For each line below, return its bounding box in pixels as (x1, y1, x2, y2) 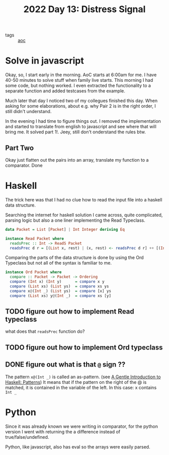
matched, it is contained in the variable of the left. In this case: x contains (5, 384, 157, 390)
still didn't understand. (5, 109, 52, 115)
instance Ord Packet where (5, 270, 62, 275)
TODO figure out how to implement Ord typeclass (5, 343, 163, 351)
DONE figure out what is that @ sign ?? (5, 360, 126, 369)
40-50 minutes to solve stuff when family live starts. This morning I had (5, 77, 153, 83)
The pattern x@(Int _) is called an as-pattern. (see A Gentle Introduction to (5, 374, 161, 380)
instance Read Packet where (5, 236, 64, 241)
